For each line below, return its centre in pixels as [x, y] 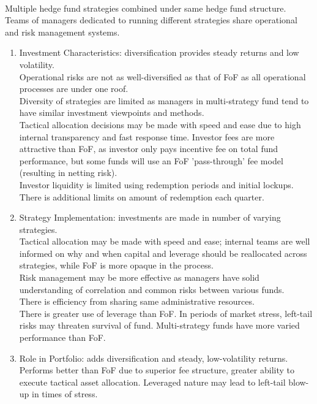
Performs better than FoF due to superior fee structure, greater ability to [157, 370]
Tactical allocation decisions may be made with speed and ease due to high [160, 124]
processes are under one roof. [74, 89]
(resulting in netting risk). [68, 173]
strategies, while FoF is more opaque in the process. [116, 265]
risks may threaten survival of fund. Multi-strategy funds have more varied [159, 325]
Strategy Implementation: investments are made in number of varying [150, 217]
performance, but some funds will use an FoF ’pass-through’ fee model [151, 160]
